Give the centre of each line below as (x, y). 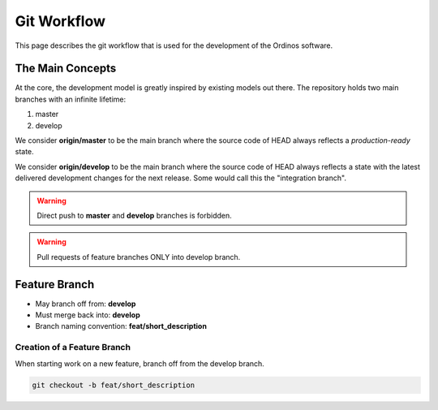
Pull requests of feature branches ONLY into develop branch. (139, 257)
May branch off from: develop (86, 304)
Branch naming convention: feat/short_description (121, 326)
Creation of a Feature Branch (73, 347)
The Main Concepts (66, 69)
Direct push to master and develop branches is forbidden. (135, 215)
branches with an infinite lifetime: (71, 99)
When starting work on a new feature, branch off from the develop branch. (140, 363)
